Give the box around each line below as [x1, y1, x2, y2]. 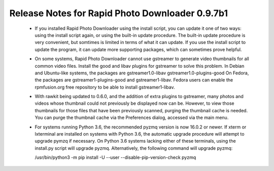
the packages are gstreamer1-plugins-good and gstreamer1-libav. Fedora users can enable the [35, 77, 233, 83]
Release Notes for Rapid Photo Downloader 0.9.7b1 [9, 8, 228, 19]
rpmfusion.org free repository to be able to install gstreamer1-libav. [35, 84, 175, 90]
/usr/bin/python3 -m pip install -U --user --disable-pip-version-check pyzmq [35, 154, 196, 160]
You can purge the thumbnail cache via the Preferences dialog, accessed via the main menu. [35, 114, 229, 121]
